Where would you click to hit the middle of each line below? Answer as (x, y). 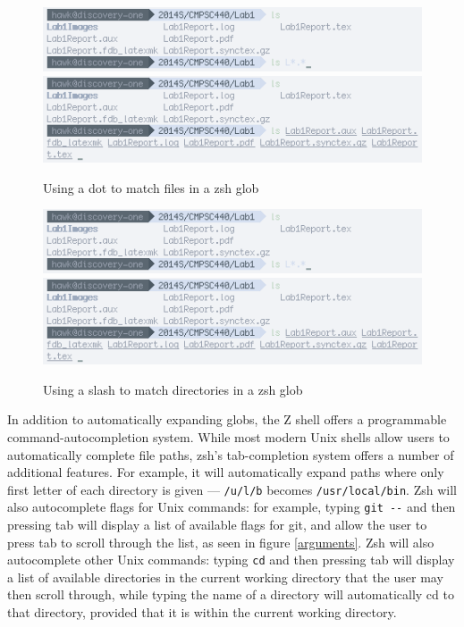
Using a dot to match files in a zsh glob (151, 187)
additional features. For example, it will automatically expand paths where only (226, 472)
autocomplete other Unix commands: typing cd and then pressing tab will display (231, 560)
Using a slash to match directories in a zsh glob (173, 389)
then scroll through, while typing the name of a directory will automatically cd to (231, 594)
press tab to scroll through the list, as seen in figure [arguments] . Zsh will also (221, 542)
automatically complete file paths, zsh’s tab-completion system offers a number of (231, 454)
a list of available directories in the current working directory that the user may (225, 577)
